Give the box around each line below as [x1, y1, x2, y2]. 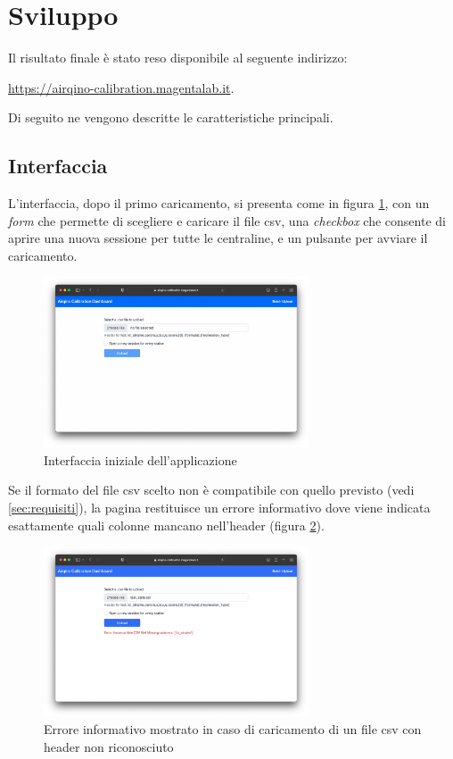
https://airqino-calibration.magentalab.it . [8, 78, 235, 96]
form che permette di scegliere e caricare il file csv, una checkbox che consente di [8, 211, 446, 229]
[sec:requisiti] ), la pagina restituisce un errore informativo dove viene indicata [8, 497, 431, 516]
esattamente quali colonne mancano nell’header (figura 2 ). [8, 515, 325, 534]
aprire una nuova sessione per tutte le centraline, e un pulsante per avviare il [8, 229, 428, 247]
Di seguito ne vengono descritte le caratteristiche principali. [8, 108, 334, 127]
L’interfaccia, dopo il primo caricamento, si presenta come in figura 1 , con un [8, 194, 430, 213]
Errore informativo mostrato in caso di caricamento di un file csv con [44, 720, 422, 738]
